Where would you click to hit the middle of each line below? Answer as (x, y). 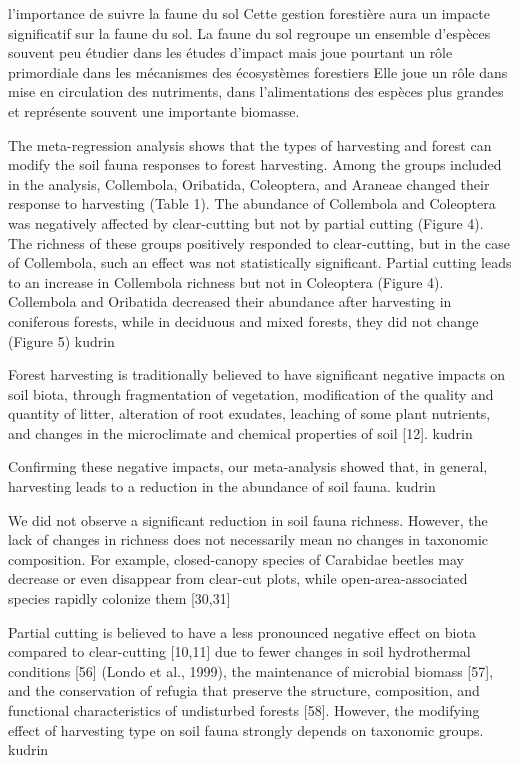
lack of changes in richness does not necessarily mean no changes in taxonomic (248, 539)
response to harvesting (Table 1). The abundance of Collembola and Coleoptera (252, 203)
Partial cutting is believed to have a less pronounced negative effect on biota (242, 631)
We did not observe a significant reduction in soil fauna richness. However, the (248, 519)
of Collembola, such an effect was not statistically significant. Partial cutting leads (260, 262)
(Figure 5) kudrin (61, 340)
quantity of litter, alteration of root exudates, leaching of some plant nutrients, (249, 413)
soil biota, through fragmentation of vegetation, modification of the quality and (251, 393)
